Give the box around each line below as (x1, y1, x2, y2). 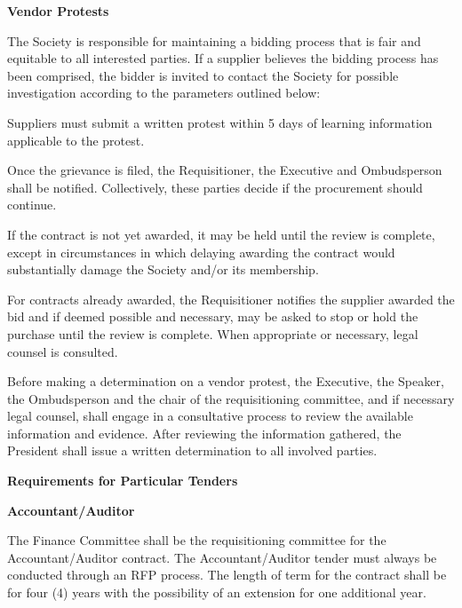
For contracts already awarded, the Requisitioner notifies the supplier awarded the (7, 289, 455, 308)
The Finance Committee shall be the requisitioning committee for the (7, 531, 386, 549)
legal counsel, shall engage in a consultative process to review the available (7, 407, 413, 425)
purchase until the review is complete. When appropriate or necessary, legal (7, 324, 418, 343)
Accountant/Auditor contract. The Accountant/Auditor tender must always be (7, 548, 437, 566)
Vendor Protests (7, 2, 109, 20)
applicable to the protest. (7, 130, 145, 149)
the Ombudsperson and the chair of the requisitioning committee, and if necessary (7, 389, 455, 407)
